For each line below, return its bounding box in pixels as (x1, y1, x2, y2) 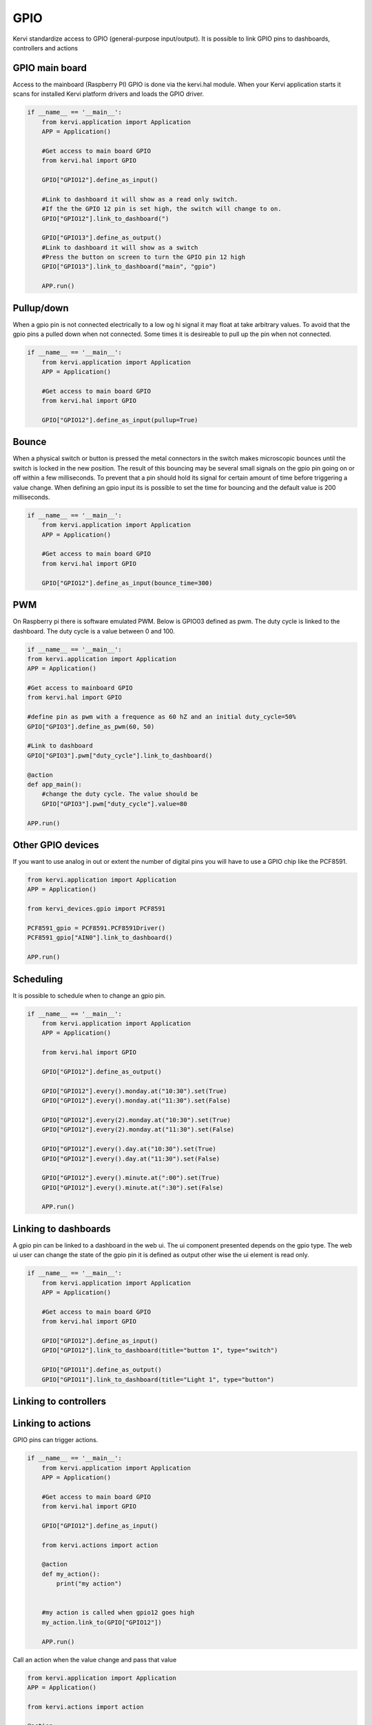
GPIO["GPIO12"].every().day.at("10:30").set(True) (41, 1145, 216, 1153)
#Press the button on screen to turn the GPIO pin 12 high (41, 253, 246, 262)
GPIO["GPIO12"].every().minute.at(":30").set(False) (41, 1183, 224, 1192)
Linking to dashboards (12, 1223, 111, 1234)
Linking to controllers (12, 1396, 107, 1408)
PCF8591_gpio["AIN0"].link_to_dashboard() (27, 934, 173, 942)
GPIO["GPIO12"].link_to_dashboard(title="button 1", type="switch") (41, 1346, 278, 1354)
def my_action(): (41, 1570, 101, 1578)
